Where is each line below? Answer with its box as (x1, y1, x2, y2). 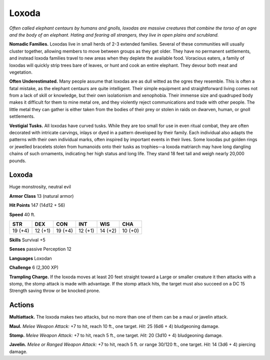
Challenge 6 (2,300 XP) (9, 264, 58, 270)
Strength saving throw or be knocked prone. (9, 288, 100, 294)
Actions (9, 301, 34, 309)
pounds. (9, 158, 26, 164)
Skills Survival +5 (9, 237, 46, 243)
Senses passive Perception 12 (9, 246, 72, 252)
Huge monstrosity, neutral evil (9, 184, 71, 190)
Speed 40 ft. (9, 211, 35, 217)
